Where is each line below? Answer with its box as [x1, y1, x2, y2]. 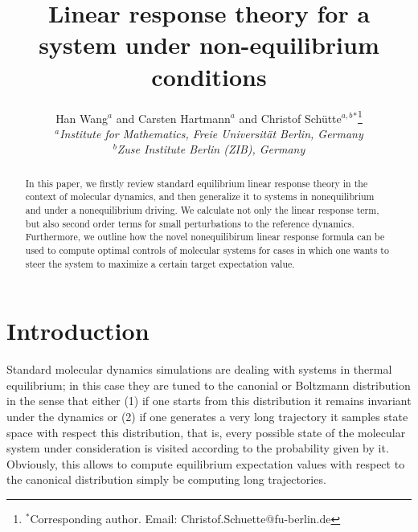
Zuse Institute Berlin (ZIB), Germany [117, 141, 305, 158]
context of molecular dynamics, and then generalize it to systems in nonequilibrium [25, 190, 375, 203]
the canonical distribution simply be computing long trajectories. [6, 471, 326, 488]
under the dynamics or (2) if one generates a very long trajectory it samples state [6, 408, 408, 425]
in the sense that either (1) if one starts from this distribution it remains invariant [6, 392, 412, 409]
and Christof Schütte [239, 109, 342, 126]
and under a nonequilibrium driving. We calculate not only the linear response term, [25, 203, 379, 217]
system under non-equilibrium [39, 28, 379, 61]
